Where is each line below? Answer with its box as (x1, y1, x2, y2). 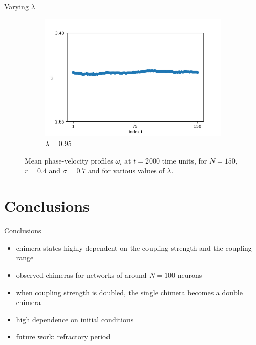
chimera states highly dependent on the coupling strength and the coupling (16, 242, 252, 253)
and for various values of (88, 165, 165, 176)
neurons (177, 269, 202, 280)
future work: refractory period (16, 331, 111, 342)
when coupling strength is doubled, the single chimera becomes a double (16, 287, 243, 297)
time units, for (162, 155, 207, 166)
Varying (4, 1, 29, 11)
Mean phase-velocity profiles (25, 155, 113, 166)
